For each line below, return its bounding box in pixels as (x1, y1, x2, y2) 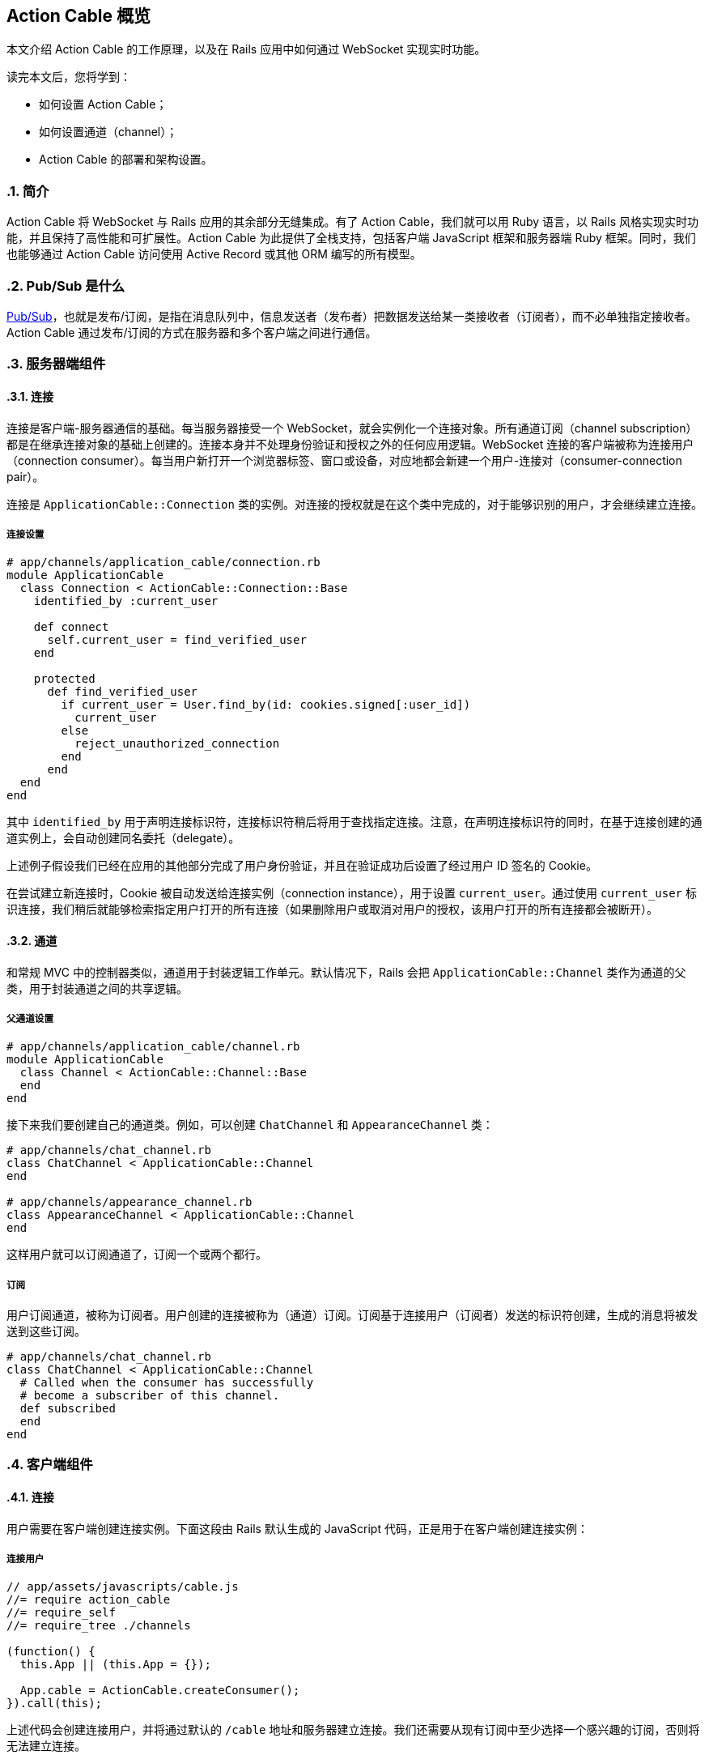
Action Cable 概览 (6, 6, 151, 26)
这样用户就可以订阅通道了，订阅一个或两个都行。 (6, 1247, 267, 1262)
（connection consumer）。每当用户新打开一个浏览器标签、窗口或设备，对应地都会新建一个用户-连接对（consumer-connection (6, 453, 682, 467)
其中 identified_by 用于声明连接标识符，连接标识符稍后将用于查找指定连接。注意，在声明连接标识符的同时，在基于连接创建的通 (6, 815, 703, 829)
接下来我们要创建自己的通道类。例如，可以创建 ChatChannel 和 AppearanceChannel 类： (6, 1118, 494, 1132)
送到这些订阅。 (6, 1324, 86, 1339)
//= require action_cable (6, 1593, 171, 1607)
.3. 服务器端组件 (6, 356, 106, 373)
